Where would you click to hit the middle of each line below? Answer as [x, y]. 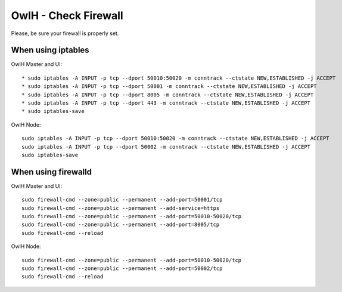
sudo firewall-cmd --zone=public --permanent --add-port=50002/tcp [122, 269]
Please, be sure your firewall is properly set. [65, 33]
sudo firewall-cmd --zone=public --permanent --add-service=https [121, 208]
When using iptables [50, 50]
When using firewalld [52, 172]
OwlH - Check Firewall [67, 15]
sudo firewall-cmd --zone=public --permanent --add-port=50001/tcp [122, 200]
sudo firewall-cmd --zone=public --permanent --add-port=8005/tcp [121, 225]
